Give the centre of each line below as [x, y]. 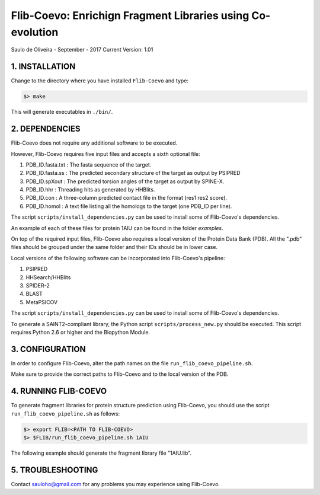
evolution [35, 32]
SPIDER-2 [38, 285]
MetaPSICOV [42, 302]
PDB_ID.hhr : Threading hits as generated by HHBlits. [90, 190]
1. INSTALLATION [43, 67]
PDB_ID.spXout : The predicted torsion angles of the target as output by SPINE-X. [125, 181]
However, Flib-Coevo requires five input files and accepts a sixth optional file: [106, 154]
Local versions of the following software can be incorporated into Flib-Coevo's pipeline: [118, 258]
